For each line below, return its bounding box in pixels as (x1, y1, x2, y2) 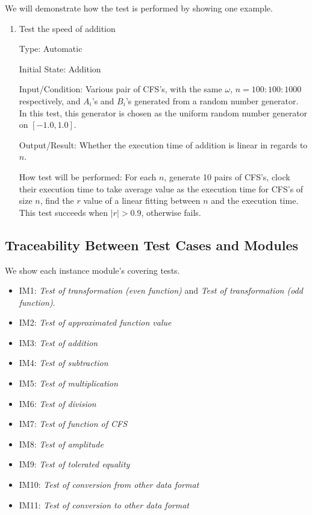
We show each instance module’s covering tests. (5, 264, 180, 276)
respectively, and (19, 94, 81, 107)
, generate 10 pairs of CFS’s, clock (164, 170, 290, 183)
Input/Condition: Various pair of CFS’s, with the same (19, 83, 222, 95)
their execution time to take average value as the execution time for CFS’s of (19, 182, 304, 195)
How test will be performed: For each (19, 170, 157, 183)
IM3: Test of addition (19, 336, 98, 349)
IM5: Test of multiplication (19, 377, 118, 390)
